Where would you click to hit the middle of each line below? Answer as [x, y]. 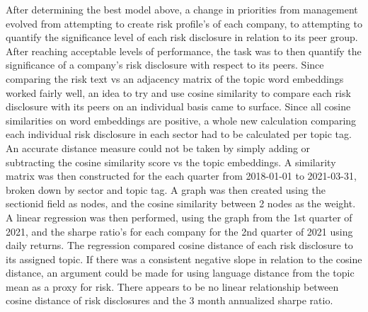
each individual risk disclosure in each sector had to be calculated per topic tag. [179, 134]
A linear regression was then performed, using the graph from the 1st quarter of [179, 217]
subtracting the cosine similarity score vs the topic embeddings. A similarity [171, 162]
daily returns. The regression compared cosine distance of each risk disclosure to [179, 245]
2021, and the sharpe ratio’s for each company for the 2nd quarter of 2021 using [179, 231]
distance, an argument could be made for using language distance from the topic [180, 273]
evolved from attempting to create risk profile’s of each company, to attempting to [184, 23]
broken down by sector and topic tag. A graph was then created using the [166, 189]
